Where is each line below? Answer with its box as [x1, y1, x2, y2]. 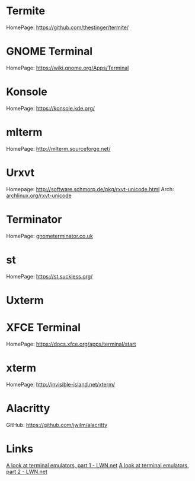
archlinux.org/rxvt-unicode [6, 192, 72, 199]
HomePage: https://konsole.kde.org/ [6, 105, 95, 112]
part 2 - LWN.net [6, 468, 47, 475]
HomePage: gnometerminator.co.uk [6, 232, 93, 239]
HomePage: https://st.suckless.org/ [6, 273, 93, 280]
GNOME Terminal [6, 45, 93, 58]
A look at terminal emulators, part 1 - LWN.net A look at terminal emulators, [6, 461, 189, 469]
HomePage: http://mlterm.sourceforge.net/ [6, 145, 111, 152]
